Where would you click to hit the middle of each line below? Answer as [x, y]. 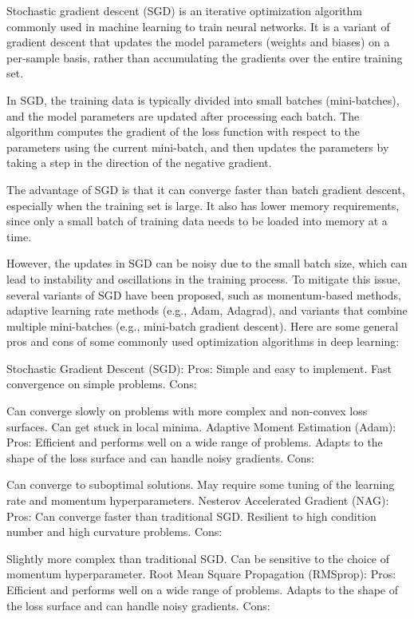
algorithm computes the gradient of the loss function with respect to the [183, 131]
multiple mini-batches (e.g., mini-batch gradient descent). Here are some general [203, 325]
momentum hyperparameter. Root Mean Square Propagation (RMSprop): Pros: [201, 574]
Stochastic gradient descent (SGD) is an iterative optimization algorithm [184, 10]
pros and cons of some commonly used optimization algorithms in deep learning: [203, 341]
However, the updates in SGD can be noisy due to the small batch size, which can [207, 263]
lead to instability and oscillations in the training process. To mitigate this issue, [203, 278]
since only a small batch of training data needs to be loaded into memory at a [197, 221]
